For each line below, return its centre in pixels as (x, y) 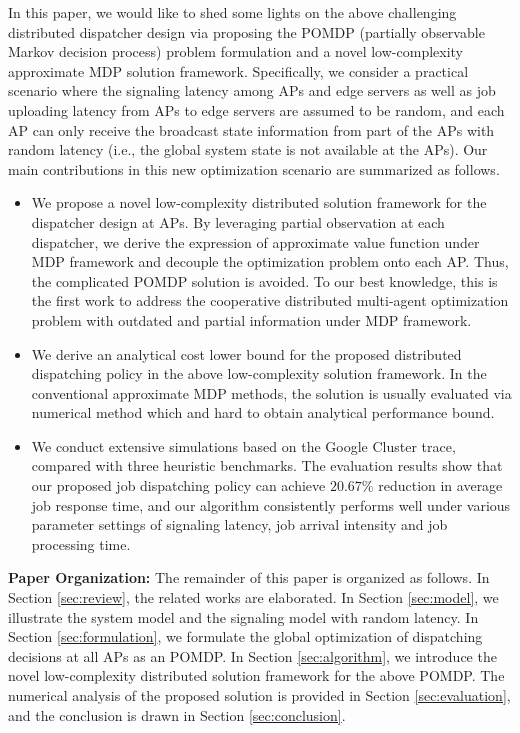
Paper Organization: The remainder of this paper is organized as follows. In (249, 577)
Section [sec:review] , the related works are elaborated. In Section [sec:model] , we (253, 597)
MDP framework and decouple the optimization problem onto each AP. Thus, (270, 261)
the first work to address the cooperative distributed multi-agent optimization (270, 300)
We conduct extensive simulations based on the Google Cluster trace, (243, 445)
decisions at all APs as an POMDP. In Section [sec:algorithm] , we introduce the (252, 655)
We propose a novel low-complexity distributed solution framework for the (259, 202)
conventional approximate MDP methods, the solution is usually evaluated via (271, 392)
